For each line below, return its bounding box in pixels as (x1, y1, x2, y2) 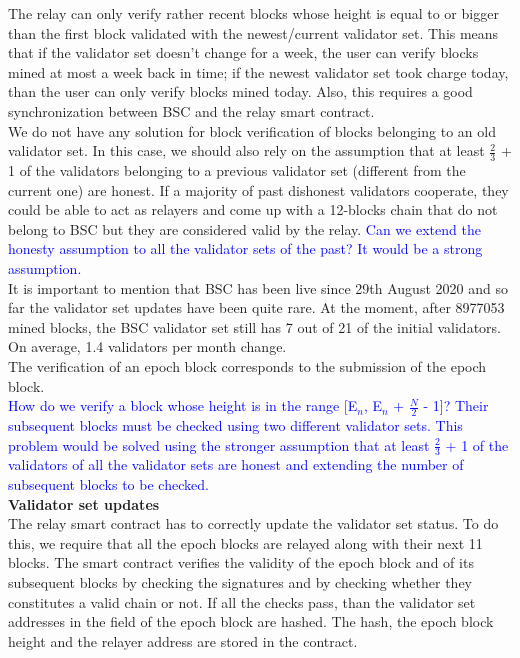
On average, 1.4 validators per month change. (8, 336, 287, 357)
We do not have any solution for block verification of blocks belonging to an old (8, 120, 496, 141)
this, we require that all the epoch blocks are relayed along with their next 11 (8, 532, 483, 553)
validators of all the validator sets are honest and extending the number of (8, 454, 464, 475)
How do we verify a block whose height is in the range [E (8, 395, 358, 416)
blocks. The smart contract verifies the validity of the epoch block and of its (8, 552, 474, 573)
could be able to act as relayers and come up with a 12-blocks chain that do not (8, 199, 498, 220)
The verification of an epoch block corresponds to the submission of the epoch (8, 355, 487, 376)
